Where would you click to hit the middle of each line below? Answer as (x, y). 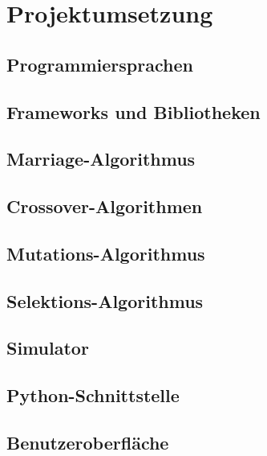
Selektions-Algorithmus (105, 300)
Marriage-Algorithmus (101, 159)
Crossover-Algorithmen (105, 206)
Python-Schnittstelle (93, 395)
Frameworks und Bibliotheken (133, 111)
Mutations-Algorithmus (106, 253)
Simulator (48, 348)
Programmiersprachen (100, 64)
